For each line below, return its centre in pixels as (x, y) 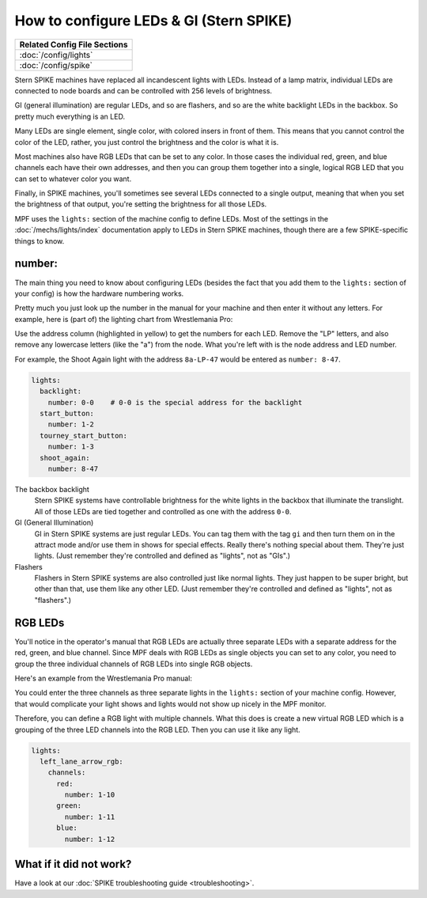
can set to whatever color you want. (73, 179)
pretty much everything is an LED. (70, 116)
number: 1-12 (90, 839)
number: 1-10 (90, 795)
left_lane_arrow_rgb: (82, 761)
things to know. (40, 241)
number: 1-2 (71, 424)
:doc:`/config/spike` (56, 65)
